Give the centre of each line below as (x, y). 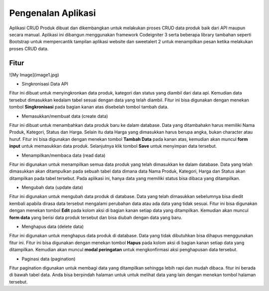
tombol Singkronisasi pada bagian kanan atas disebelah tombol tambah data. (89, 107)
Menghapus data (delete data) (53, 227)
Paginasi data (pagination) (49, 259)
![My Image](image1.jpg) (34, 75)
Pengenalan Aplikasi (53, 13)
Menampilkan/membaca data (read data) (64, 155)
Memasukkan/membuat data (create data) (65, 116)
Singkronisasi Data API (45, 84)
